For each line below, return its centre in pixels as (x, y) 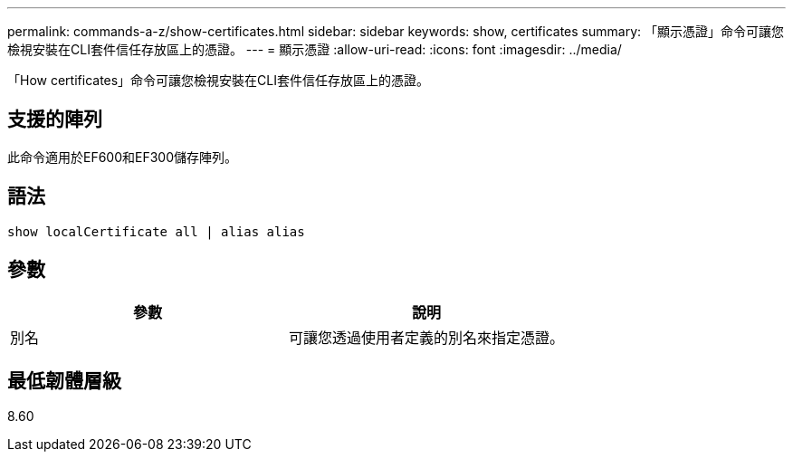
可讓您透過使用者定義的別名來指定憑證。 (427, 337)
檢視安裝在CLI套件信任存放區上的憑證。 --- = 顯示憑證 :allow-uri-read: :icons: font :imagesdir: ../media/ (315, 49)
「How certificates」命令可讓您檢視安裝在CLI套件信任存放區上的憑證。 (219, 80)
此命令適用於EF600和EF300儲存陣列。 (123, 157)
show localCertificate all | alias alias (156, 231)
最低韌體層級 (64, 380)
